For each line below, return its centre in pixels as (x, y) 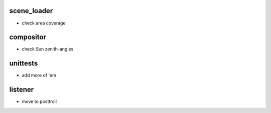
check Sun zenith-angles (48, 49)
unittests (24, 63)
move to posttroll (39, 101)
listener (22, 90)
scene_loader (31, 11)
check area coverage (44, 23)
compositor (28, 37)
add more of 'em (39, 75)
